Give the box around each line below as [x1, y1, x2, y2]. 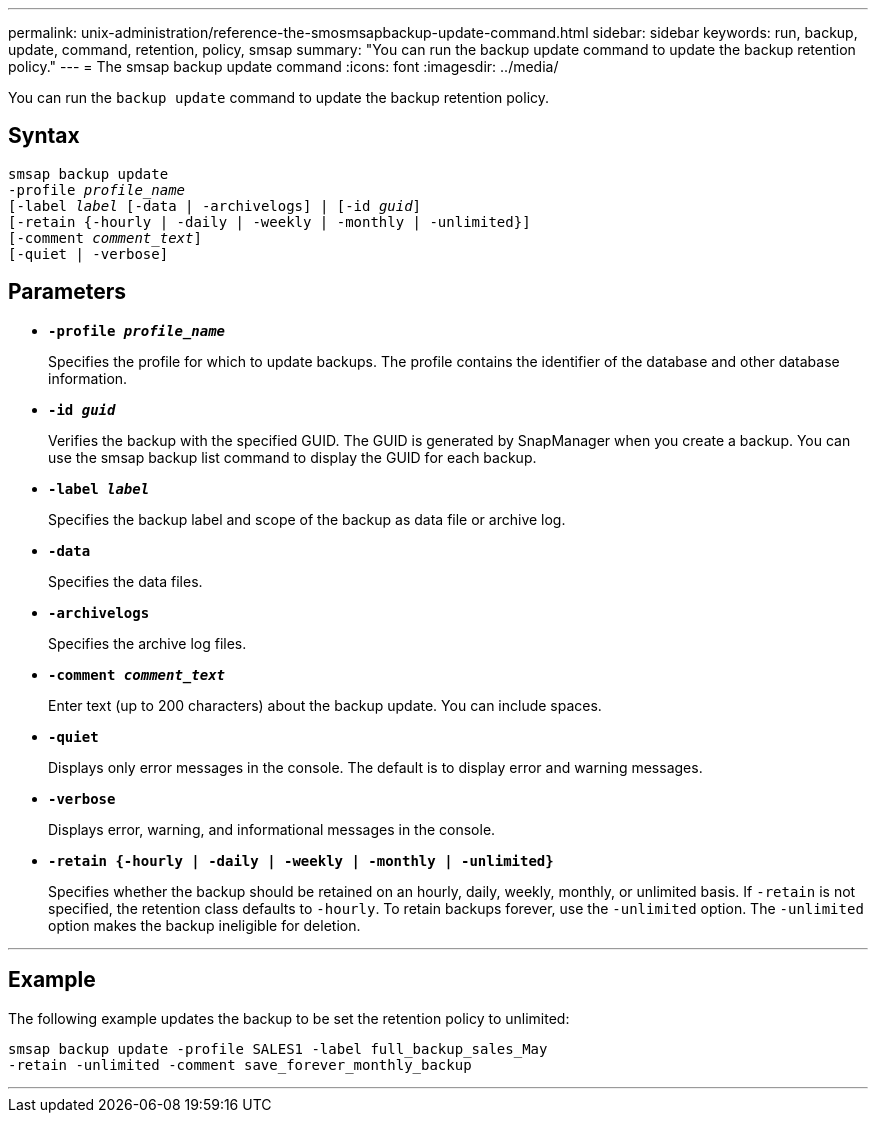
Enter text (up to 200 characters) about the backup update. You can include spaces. [48, 696, 602, 714]
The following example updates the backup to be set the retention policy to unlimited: [8, 1009, 570, 1027]
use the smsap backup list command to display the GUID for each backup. [48, 448, 537, 466]
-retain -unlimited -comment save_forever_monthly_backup [8, 1056, 472, 1073]
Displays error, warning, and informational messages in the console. [48, 820, 496, 838]
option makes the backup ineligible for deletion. [48, 916, 361, 934]
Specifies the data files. [48, 572, 203, 590]
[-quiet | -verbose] [8, 245, 169, 262]
